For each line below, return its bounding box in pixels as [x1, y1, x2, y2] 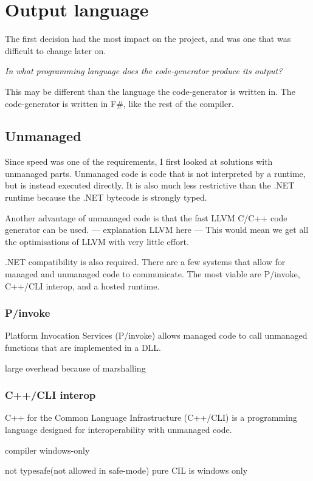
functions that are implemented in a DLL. [5, 341, 161, 354]
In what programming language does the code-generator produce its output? [5, 64, 283, 77]
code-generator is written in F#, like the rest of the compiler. [5, 97, 234, 109]
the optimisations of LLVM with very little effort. [5, 235, 189, 247]
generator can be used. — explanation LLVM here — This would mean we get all [5, 223, 309, 236]
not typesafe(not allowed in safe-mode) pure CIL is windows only [5, 464, 248, 477]
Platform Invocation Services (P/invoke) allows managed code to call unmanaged [5, 329, 308, 342]
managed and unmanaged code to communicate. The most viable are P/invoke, [5, 268, 300, 280]
